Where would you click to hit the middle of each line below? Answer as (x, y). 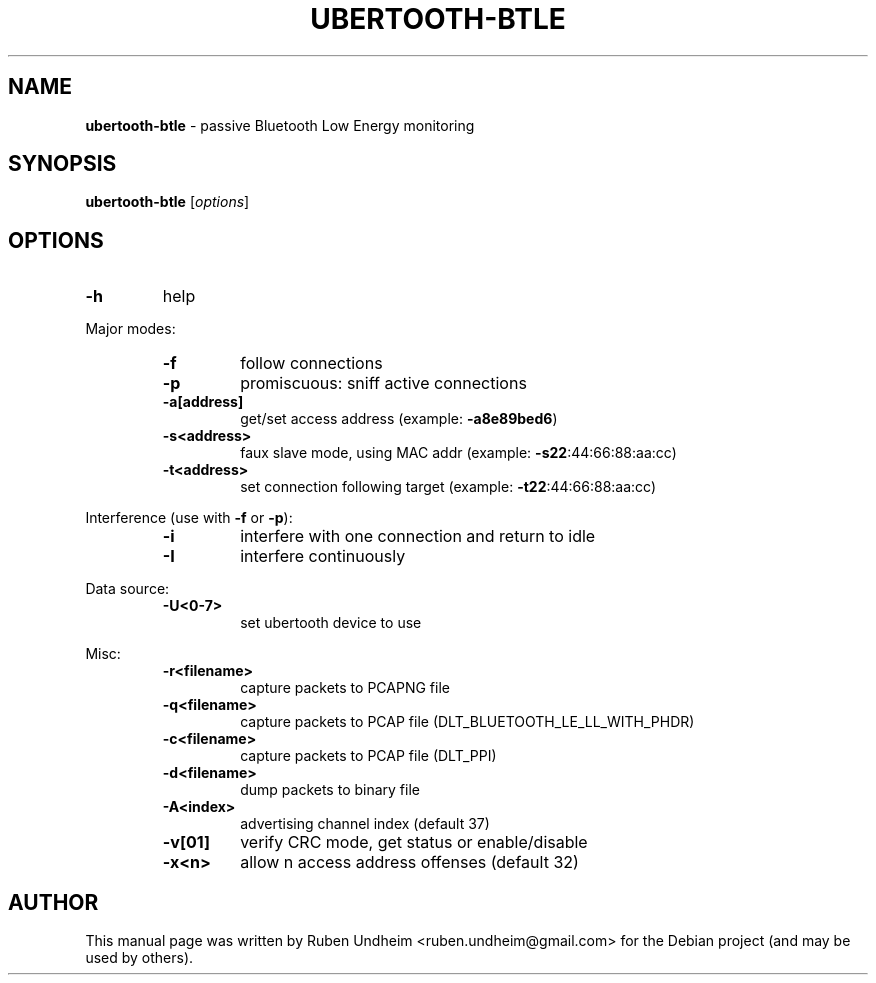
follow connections (311, 363)
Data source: (127, 589)
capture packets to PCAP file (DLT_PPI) (368, 756)
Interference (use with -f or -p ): (189, 518)
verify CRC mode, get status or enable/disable (414, 842)
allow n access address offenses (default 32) (409, 862)
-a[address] (203, 402)
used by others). (139, 958)
